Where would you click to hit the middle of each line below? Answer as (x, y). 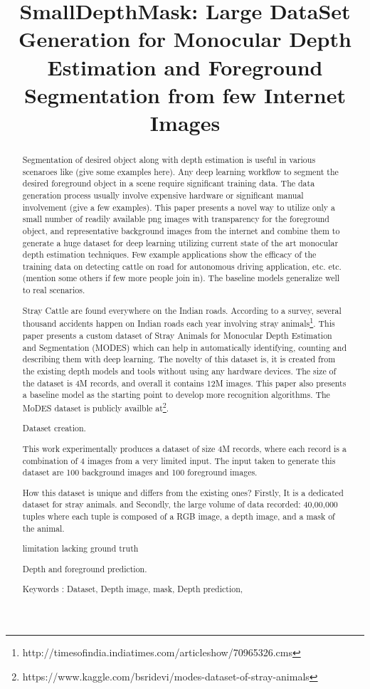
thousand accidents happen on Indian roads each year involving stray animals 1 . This (179, 322)
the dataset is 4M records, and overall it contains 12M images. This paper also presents (184, 383)
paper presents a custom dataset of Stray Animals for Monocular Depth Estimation (177, 335)
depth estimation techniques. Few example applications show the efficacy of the (169, 254)
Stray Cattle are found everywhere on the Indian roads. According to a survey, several (182, 310)
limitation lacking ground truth (80, 548)
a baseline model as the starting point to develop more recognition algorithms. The (176, 395)
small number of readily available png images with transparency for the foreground (176, 219)
